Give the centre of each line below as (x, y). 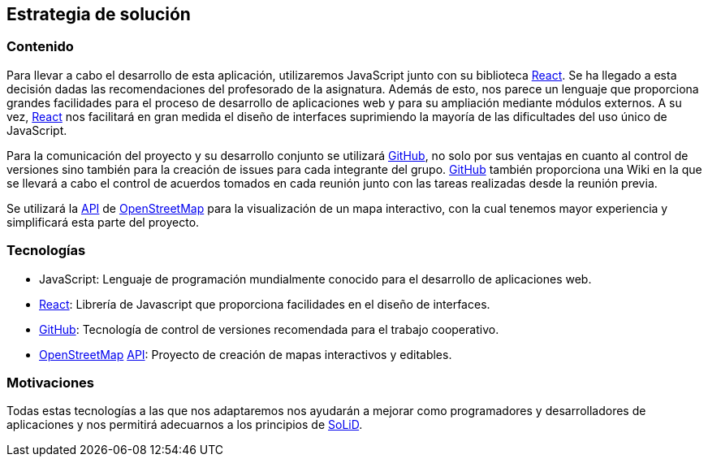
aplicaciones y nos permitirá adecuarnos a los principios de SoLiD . (185, 425)
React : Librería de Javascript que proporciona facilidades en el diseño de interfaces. (265, 304)
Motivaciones (51, 382)
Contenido (40, 47)
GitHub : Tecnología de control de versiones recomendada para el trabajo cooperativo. (269, 329)
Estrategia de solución (99, 14)
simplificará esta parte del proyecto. (103, 222)
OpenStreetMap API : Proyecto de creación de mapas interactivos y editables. (246, 354)
